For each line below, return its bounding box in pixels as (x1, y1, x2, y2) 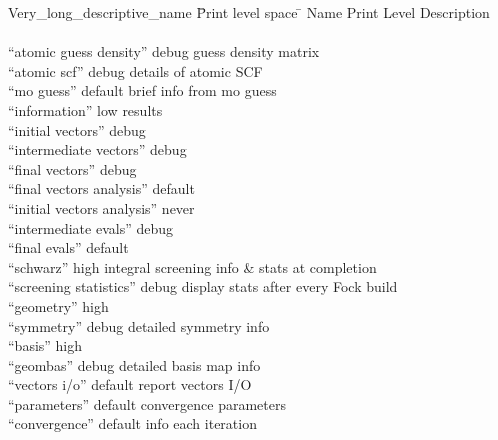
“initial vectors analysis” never (8, 197, 195, 218)
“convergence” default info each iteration (8, 413, 257, 434)
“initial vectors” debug (8, 119, 146, 140)
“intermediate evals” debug (8, 217, 173, 238)
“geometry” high (8, 295, 109, 316)
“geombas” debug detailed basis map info (8, 354, 261, 375)
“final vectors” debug (8, 158, 137, 179)
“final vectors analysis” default (8, 178, 195, 199)
